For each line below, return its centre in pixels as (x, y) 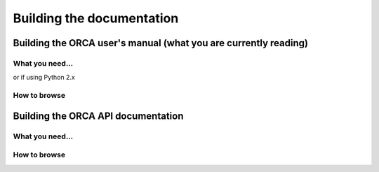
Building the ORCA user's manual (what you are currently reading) (161, 43)
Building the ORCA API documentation (98, 116)
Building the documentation (96, 18)
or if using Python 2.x (44, 78)
